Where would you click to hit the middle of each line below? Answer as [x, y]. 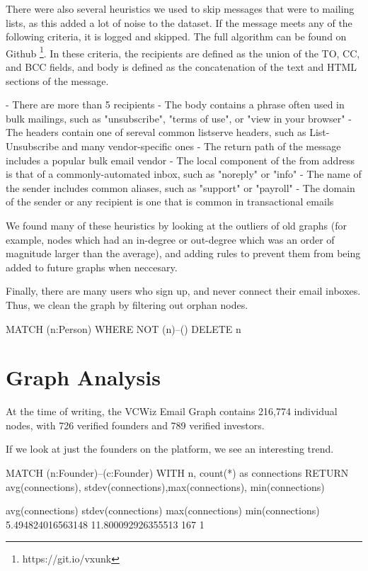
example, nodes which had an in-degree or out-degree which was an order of [170, 239]
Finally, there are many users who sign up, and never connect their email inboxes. [183, 291]
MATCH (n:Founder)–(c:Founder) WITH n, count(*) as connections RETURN [177, 473]
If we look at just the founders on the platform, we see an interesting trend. [170, 449]
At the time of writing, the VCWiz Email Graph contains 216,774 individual [172, 411]
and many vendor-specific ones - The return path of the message [201, 146]
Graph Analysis [83, 377]
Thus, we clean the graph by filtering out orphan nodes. [127, 304]
